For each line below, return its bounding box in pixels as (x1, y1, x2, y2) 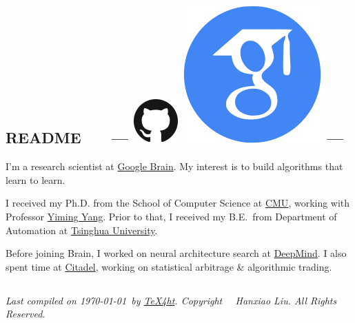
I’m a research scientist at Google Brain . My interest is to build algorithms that (6, 159, 343, 174)
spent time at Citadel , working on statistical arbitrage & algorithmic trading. (6, 259, 332, 273)
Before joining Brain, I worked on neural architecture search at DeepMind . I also (6, 246, 347, 260)
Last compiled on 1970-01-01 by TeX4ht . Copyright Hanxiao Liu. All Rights (6, 293, 337, 307)
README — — (6, 127, 344, 148)
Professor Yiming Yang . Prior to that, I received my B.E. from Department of (6, 209, 337, 223)
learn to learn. (6, 172, 65, 187)
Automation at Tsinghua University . (6, 222, 158, 237)
